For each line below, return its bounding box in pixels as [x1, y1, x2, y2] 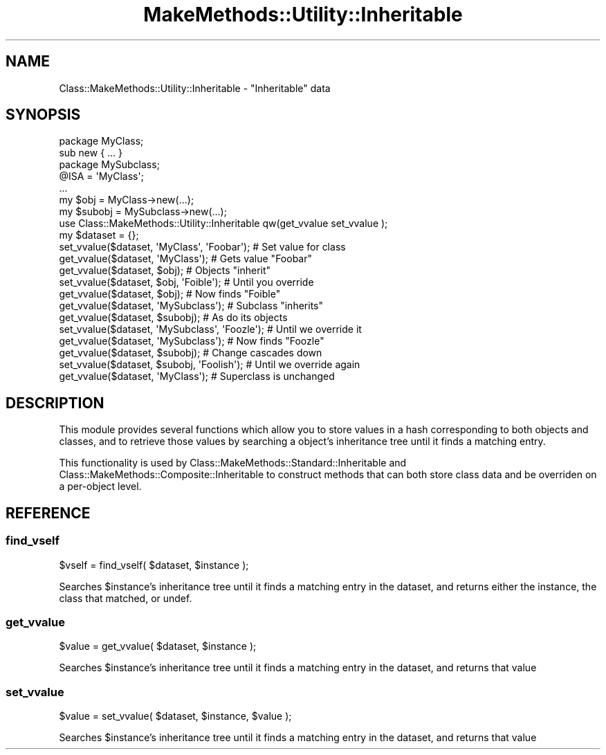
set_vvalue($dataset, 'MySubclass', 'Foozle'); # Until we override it [59, 323, 362, 336]
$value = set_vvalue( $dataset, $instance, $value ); [59, 710, 292, 722]
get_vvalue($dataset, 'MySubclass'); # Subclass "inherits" [59, 300, 323, 312]
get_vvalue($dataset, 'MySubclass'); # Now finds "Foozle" [59, 335, 324, 347]
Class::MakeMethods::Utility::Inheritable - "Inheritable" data [59, 82, 331, 94]
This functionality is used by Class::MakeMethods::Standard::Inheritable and [59, 457, 407, 469]
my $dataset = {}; [59, 229, 139, 242]
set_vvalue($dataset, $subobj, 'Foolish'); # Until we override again [59, 358, 360, 371]
